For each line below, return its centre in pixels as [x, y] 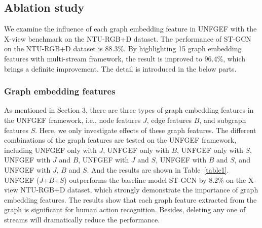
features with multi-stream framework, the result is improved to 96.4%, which [125, 58]
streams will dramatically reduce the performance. [82, 219]
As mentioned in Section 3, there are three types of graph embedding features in [129, 110]
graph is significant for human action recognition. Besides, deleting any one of [125, 209]
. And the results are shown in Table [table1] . [158, 169]
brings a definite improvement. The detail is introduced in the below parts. [120, 68]
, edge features [169, 120]
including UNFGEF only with [50, 150]
